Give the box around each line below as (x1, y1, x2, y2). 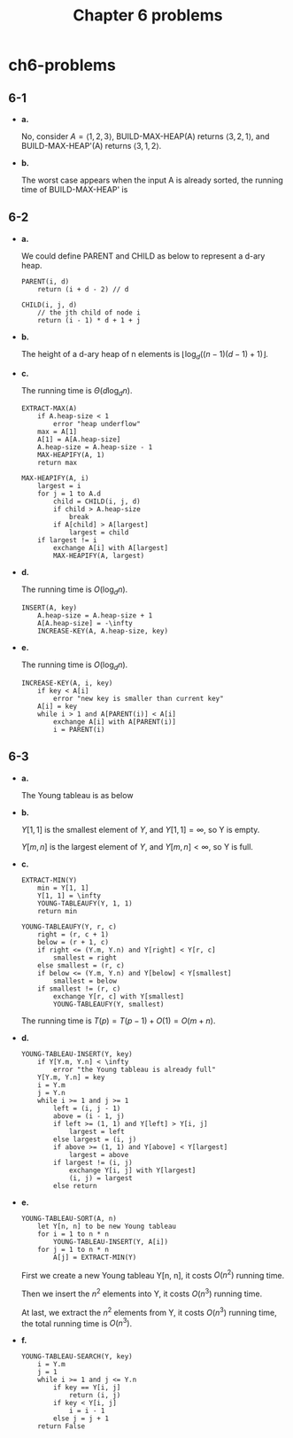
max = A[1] (37, 427, 78, 437)
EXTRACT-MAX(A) (20, 404, 78, 413)
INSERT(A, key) (20, 603, 78, 612)
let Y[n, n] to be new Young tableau (37, 1222, 176, 1231)
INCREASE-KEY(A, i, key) (20, 679, 113, 688)
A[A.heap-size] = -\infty (37, 619, 134, 628)
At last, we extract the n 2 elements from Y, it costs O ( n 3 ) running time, (20, 1306, 278, 1318)
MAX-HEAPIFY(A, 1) (37, 451, 105, 460)
